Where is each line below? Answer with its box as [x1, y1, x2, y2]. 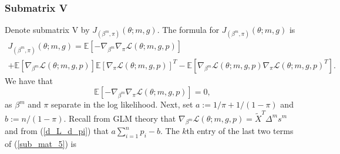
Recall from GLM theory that [69, 112, 176, 124]
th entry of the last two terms [186, 125, 294, 137]
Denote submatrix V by [5, 24, 90, 36]
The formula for [162, 24, 220, 36]
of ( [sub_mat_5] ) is [5, 138, 76, 150]
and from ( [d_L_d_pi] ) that [5, 125, 109, 137]
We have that [5, 74, 53, 86]
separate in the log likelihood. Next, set [51, 98, 193, 111]
